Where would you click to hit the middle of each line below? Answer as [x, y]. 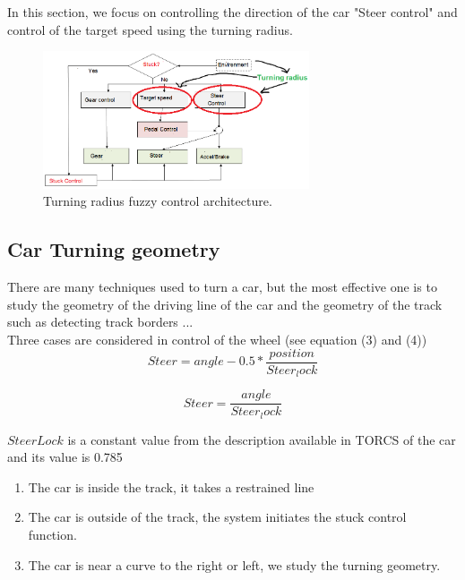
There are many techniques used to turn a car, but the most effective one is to [222, 287]
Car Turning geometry [114, 249]
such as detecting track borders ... [100, 322]
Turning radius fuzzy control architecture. [158, 201]
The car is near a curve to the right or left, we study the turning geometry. [234, 564]
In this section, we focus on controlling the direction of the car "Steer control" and [232, 12]
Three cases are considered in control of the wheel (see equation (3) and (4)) [217, 339]
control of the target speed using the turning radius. [150, 29]
